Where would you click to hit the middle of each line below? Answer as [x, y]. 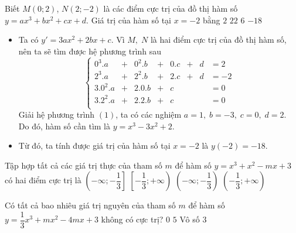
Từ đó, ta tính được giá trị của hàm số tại [94, 145]
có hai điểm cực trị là [43, 180]
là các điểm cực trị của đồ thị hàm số [171, 8]
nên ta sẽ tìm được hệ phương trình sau [90, 51]
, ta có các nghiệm [149, 114]
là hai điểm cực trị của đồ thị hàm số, [218, 40]
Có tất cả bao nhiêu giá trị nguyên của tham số [90, 205]
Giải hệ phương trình [57, 114]
